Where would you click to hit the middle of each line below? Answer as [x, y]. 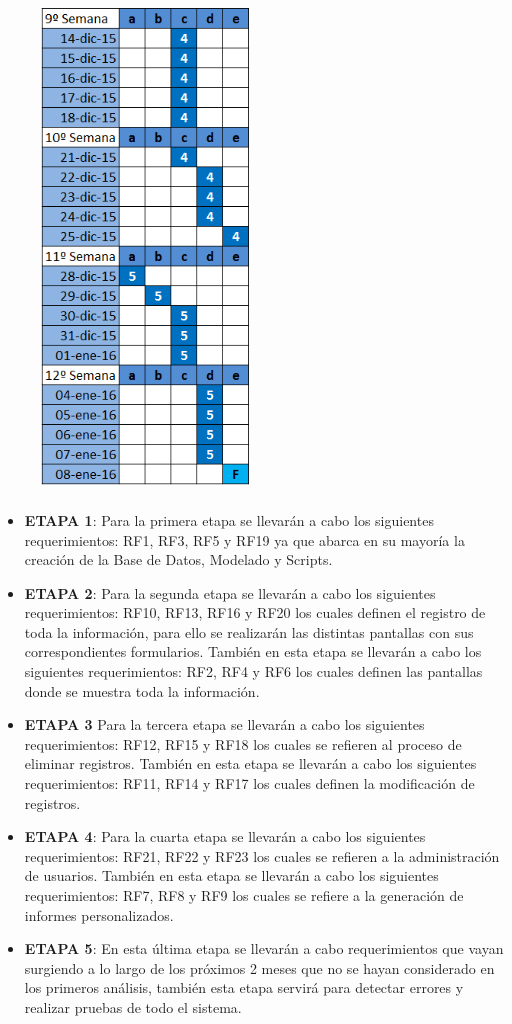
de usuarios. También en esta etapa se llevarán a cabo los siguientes [231, 875]
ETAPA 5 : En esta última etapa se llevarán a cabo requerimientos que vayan [264, 948]
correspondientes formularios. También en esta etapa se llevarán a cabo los [253, 651]
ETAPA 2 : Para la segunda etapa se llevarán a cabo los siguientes [230, 592]
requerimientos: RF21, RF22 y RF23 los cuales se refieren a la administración [262, 855]
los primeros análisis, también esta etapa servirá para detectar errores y [244, 987]
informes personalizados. [99, 914]
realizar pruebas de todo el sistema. [133, 1006]
